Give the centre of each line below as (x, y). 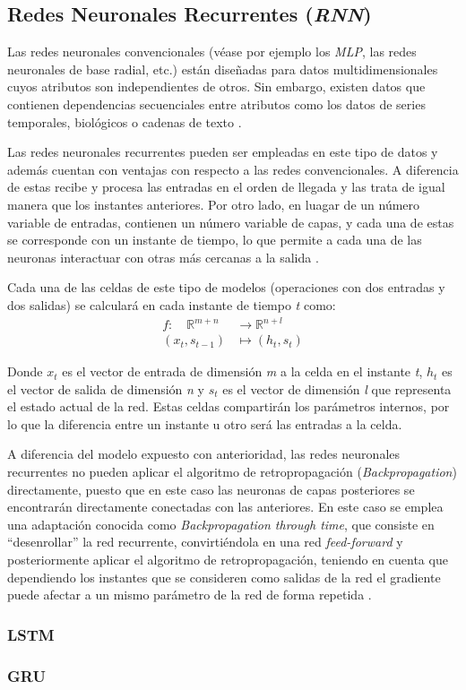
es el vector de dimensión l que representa (337, 388)
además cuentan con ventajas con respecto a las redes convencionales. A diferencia (233, 169)
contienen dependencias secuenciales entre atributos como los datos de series (216, 103)
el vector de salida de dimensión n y (106, 388)
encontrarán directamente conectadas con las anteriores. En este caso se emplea (225, 507)
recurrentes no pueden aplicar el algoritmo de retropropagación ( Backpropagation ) (232, 472)
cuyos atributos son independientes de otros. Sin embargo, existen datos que (216, 86)
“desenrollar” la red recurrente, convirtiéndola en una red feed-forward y (205, 542)
